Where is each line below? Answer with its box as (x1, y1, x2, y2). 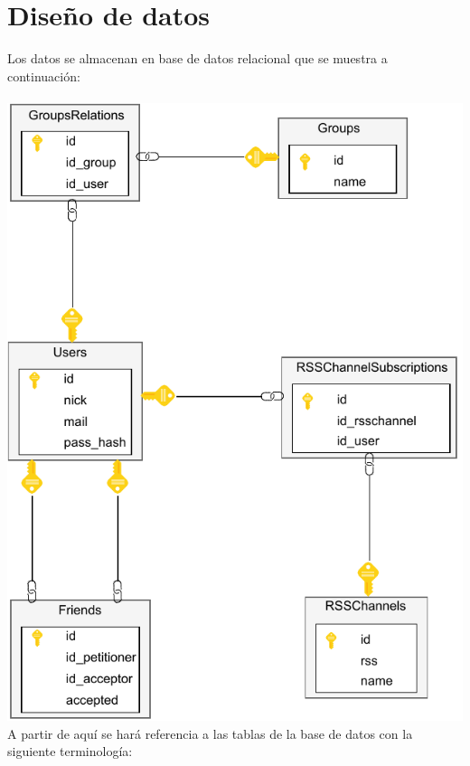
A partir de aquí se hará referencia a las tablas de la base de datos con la (7, 723, 413, 742)
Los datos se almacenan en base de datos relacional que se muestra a (7, 49, 388, 68)
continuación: (7, 66, 80, 85)
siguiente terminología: (7, 742, 133, 761)
